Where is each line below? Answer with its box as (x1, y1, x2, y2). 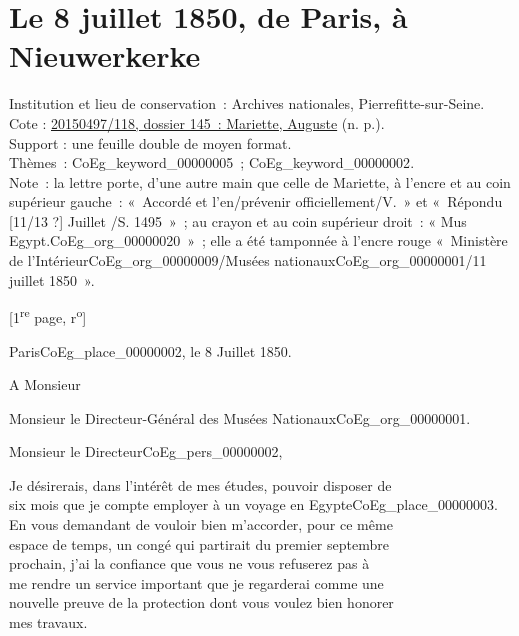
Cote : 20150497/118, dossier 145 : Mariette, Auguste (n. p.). (9, 112, 385, 133)
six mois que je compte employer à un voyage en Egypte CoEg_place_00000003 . (9, 494, 498, 515)
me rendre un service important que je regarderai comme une (9, 572, 384, 593)
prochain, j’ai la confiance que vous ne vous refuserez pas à (9, 553, 370, 574)
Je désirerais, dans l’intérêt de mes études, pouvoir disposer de (9, 474, 392, 495)
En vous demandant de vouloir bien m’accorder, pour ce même (9, 514, 393, 535)
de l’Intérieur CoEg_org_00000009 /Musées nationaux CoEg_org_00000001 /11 (9, 250, 487, 271)
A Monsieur (9, 374, 81, 395)
